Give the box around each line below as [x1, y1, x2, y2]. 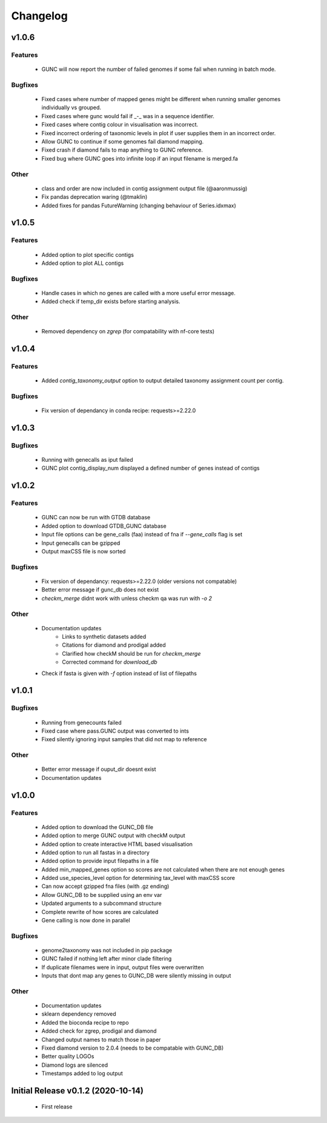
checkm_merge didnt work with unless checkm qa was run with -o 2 [41, 595, 212, 602]
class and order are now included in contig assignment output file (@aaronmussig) [41, 185, 248, 192]
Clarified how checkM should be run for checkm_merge [62, 650, 201, 657]
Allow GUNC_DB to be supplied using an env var [41, 891, 162, 898]
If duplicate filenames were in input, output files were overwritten [41, 964, 204, 971]
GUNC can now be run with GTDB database [41, 514, 151, 521]
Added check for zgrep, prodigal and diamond [41, 1027, 157, 1035]
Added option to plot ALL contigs [41, 259, 124, 267]
